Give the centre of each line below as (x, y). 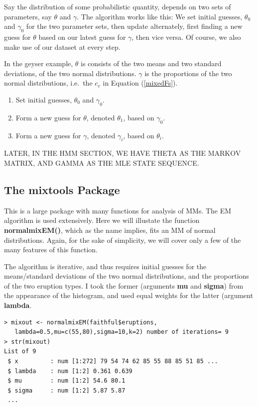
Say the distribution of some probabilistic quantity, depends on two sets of (118, 6)
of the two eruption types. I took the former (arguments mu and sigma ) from (124, 285)
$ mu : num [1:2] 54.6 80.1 (66, 381)
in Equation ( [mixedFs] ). (140, 83)
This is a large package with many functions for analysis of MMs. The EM (118, 210)
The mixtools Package (62, 189)
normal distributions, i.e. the (48, 83)
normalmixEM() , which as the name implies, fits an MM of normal (110, 230)
